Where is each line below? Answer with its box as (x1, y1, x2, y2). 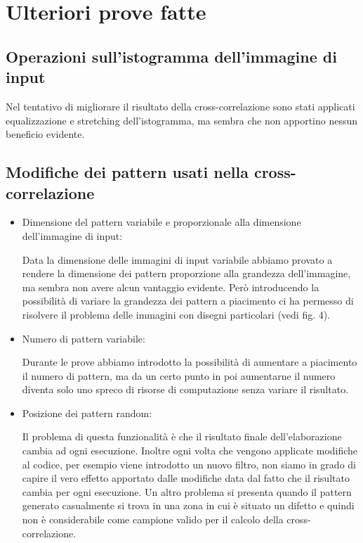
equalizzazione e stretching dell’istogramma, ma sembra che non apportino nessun (6, 113, 358, 127)
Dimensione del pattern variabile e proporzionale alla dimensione (22, 215, 301, 229)
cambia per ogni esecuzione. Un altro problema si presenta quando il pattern (22, 484, 352, 499)
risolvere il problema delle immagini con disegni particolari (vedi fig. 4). (22, 307, 331, 321)
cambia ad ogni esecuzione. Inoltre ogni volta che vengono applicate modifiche (22, 443, 358, 458)
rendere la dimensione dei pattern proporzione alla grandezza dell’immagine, (22, 266, 351, 281)
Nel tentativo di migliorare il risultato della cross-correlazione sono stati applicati (6, 98, 355, 113)
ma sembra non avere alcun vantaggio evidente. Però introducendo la (22, 279, 319, 294)
